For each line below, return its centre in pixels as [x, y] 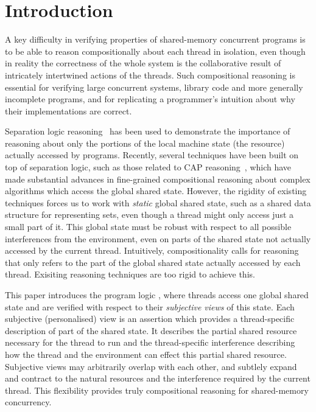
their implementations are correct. [68, 110]
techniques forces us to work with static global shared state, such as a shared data [158, 202]
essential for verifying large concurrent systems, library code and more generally [154, 87]
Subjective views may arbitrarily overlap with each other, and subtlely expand [151, 366]
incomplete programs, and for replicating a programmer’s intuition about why [150, 99]
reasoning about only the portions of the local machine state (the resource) [145, 143]
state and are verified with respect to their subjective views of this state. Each [150, 306]
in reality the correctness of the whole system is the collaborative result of [143, 63]
